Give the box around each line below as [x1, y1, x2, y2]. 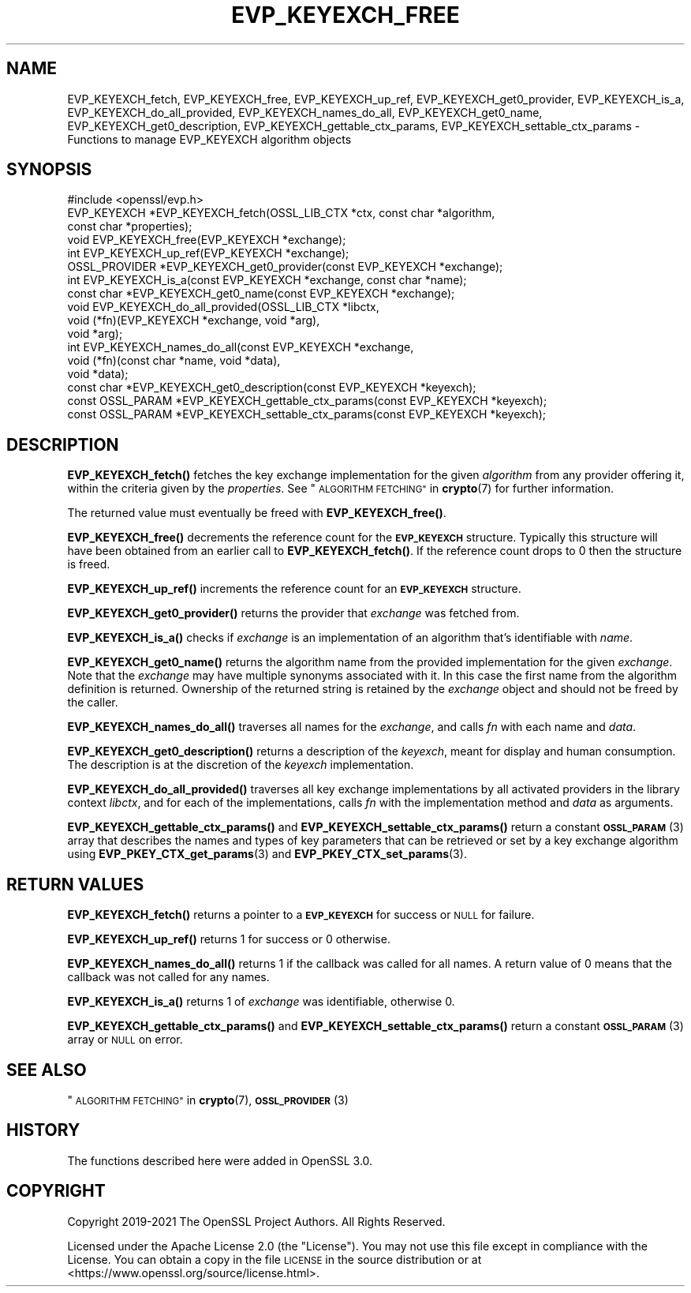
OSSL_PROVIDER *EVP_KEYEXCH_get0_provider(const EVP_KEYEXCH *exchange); [67, 260, 503, 274]
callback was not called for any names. [67, 970, 270, 984]
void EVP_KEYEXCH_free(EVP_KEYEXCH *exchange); [67, 233, 346, 247]
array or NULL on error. [67, 1033, 183, 1047]
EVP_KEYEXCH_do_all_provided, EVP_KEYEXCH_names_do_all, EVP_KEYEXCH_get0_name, [67, 105, 543, 119]
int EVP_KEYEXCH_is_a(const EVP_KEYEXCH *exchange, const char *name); [67, 273, 467, 287]
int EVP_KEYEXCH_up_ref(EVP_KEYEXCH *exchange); [67, 246, 349, 260]
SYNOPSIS [6, 159, 92, 180]
